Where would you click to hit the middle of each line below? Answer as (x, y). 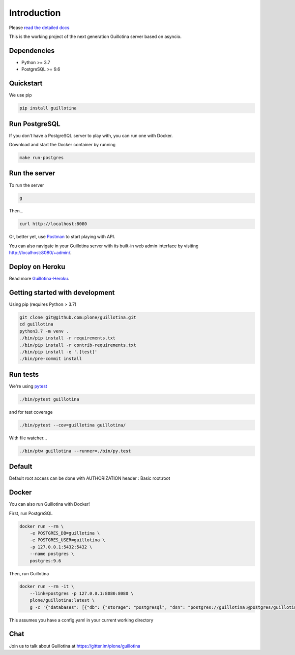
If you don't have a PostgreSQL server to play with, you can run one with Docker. (91, 135)
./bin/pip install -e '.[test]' (59, 352)
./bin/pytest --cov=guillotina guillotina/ (73, 425)
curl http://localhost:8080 (53, 224)
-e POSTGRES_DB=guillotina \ (65, 533)
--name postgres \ (52, 554)
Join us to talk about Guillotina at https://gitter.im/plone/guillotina (75, 646)
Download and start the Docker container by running (62, 145)
